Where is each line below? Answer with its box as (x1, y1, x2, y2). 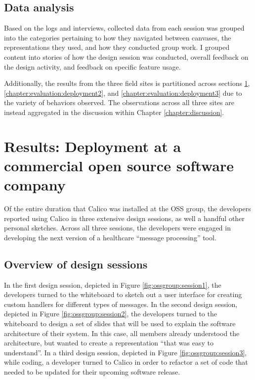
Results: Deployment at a (4, 136, 181, 156)
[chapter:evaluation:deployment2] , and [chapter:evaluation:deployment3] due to (4, 87, 242, 98)
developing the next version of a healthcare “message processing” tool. (4, 232, 216, 242)
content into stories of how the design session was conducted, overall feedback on (4, 51, 249, 62)
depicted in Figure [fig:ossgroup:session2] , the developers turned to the (4, 308, 217, 319)
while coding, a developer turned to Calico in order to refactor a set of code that (4, 357, 248, 367)
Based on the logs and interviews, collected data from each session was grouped (4, 23, 245, 33)
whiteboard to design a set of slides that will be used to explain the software (4, 318, 236, 328)
